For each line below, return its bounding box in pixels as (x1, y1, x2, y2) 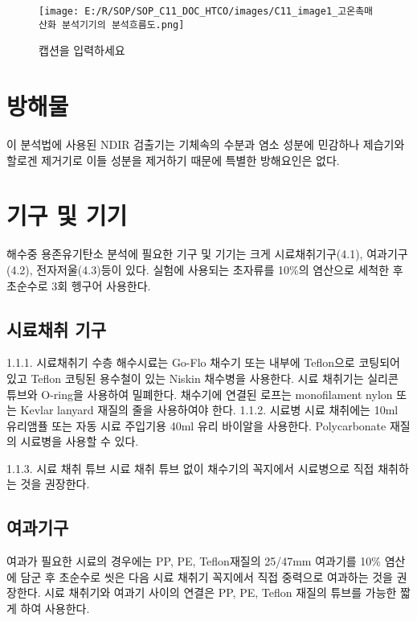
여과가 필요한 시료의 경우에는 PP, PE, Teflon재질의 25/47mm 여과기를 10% (6, 553, 382, 570)
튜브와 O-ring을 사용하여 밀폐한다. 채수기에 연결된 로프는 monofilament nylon (6, 385, 393, 402)
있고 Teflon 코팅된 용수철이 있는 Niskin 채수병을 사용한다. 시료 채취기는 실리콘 (6, 369, 399, 386)
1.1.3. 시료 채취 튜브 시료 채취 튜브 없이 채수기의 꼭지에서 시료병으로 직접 (6, 459, 374, 476)
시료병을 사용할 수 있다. (20, 433, 139, 450)
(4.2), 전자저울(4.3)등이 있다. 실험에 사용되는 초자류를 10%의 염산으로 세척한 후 (6, 261, 403, 278)
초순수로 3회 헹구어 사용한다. (6, 277, 151, 294)
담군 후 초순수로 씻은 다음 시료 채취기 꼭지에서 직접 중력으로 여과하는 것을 (20, 568, 393, 585)
